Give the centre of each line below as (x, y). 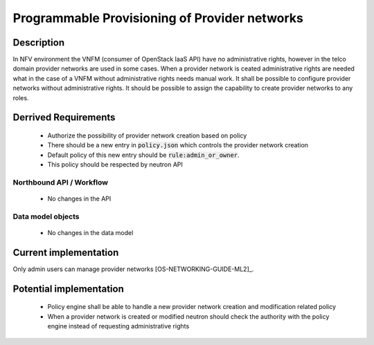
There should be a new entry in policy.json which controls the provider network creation (178, 145)
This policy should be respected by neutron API (115, 165)
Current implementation (66, 252)
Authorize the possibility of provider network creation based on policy (147, 136)
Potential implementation (68, 289)
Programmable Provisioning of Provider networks (158, 18)
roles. (21, 97)
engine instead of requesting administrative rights (118, 326)
